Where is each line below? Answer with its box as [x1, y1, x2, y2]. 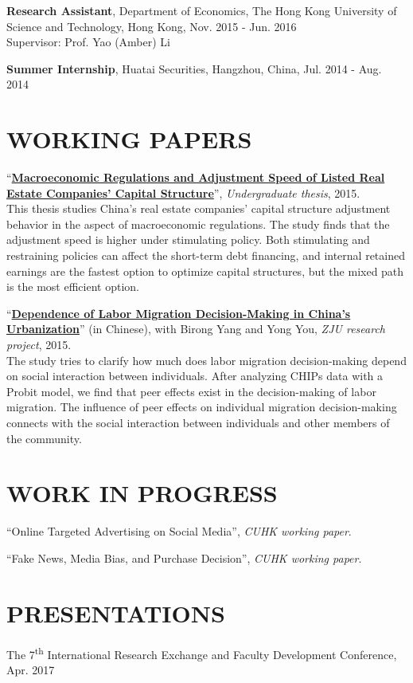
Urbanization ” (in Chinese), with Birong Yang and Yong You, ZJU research [6, 320, 385, 337]
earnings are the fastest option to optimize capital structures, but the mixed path [6, 262, 404, 279]
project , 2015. [6, 336, 72, 353]
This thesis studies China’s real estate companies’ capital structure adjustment [6, 200, 391, 217]
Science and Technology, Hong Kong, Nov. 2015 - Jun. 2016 [6, 18, 297, 34]
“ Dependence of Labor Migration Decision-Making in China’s [6, 304, 351, 321]
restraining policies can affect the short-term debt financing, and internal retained [6, 247, 405, 264]
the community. [6, 430, 82, 446]
